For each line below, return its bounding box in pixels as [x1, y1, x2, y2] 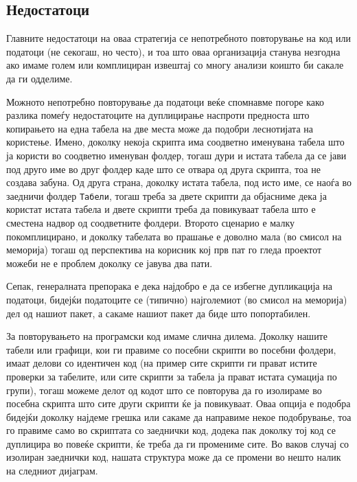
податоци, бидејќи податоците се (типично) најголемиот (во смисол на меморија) [6, 292, 347, 306]
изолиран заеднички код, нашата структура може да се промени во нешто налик [6, 450, 341, 464]
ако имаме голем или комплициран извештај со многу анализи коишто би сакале [6, 58, 344, 72]
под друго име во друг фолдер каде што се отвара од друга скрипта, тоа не [6, 161, 321, 176]
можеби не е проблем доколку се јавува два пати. [6, 255, 213, 270]
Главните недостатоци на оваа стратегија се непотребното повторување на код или [6, 31, 352, 45]
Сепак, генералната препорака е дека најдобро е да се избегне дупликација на [6, 279, 332, 293]
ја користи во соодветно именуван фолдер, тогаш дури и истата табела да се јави [6, 148, 347, 162]
